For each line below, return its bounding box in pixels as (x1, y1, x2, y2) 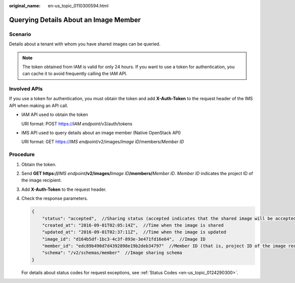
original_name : (9, 3, 41, 8)
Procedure (9, 151, 35, 158)
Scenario (9, 31, 31, 37)
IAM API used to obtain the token (21, 111, 88, 118)
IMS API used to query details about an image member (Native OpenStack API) (21, 130, 181, 136)
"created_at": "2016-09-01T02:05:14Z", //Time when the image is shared (42, 222, 224, 228)
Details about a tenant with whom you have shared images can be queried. (9, 41, 161, 47)
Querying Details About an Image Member (9, 15, 141, 24)
